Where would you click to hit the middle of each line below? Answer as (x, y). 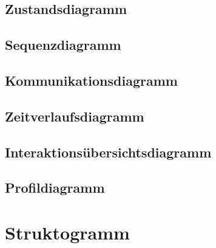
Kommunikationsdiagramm (91, 80)
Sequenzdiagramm (63, 45)
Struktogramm (67, 232)
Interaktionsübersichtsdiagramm (108, 152)
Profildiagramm (55, 188)
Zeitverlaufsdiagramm (75, 116)
